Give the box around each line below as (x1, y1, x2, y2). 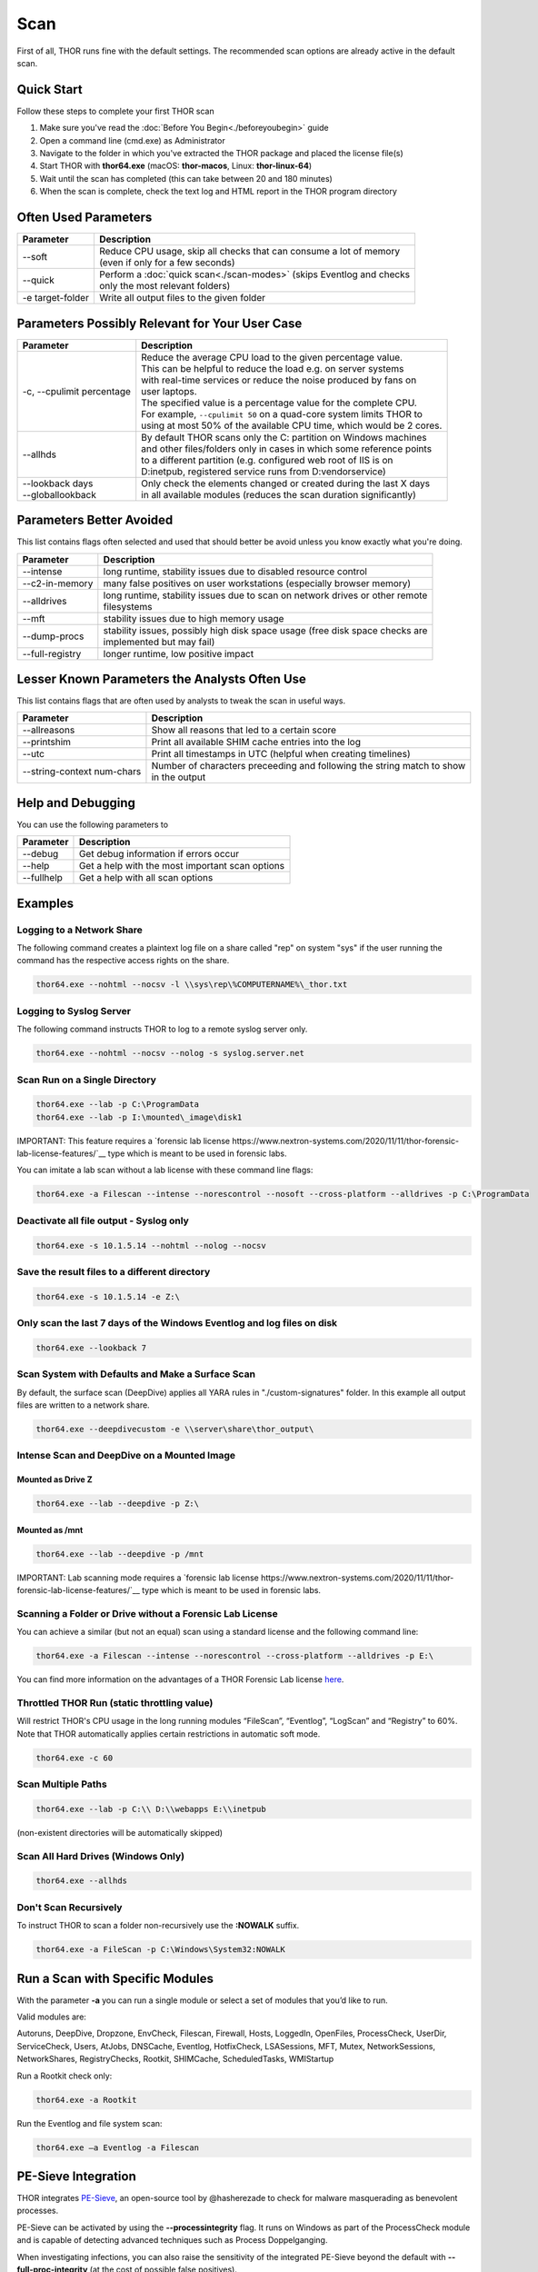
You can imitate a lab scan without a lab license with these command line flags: (16, 1164, 314, 1176)
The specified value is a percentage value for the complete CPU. (141, 396, 417, 409)
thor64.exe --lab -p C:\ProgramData (35, 1100, 200, 1110)
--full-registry (22, 647, 82, 660)
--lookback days (22, 477, 94, 490)
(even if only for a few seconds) (98, 256, 235, 269)
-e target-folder (22, 292, 90, 304)
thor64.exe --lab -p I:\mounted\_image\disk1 (35, 1111, 243, 1122)
